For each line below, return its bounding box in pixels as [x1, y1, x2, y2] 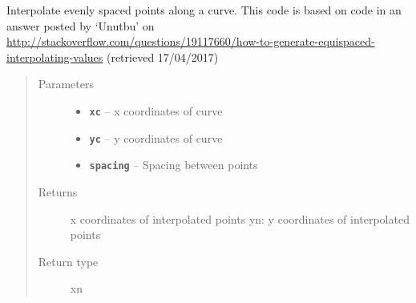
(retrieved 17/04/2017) [106, 48, 219, 65]
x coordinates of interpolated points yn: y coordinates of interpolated [70, 210, 410, 227]
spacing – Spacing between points [89, 156, 258, 173]
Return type [38, 252, 99, 269]
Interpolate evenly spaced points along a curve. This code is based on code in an [6, 2, 402, 18]
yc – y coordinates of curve [89, 129, 223, 146]
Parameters [38, 75, 94, 92]
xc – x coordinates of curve [89, 102, 223, 119]
